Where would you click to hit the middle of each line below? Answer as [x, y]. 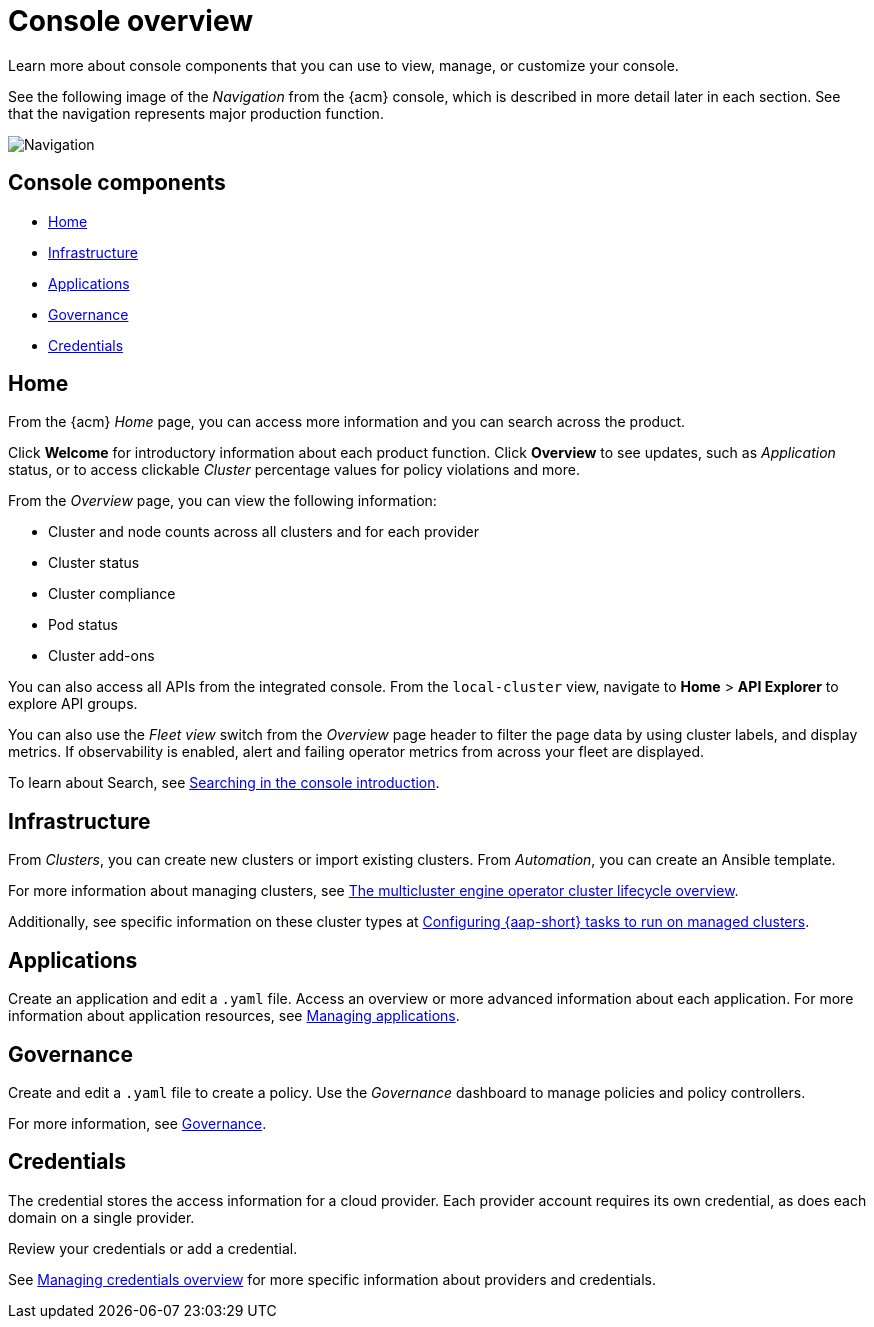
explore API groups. [73, 704]
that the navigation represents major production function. [196, 113]
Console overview [131, 21]
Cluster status [94, 563]
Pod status [83, 625]
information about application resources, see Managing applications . [234, 1016]
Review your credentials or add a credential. [153, 1248]
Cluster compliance [112, 594]
